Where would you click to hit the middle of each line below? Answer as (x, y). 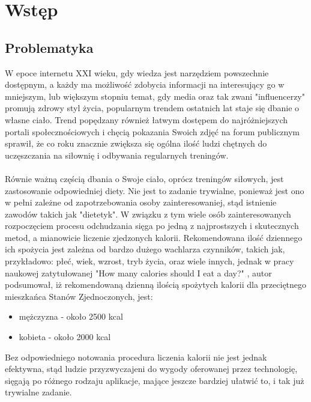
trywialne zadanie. (38, 392)
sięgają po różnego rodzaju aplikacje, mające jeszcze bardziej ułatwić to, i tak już (155, 380)
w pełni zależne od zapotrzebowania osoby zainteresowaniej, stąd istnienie (141, 202)
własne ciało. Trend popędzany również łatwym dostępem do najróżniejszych (146, 119)
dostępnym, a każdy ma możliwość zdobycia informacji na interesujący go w (145, 84)
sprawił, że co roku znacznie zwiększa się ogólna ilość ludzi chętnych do (136, 143)
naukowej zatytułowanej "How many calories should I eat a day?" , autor (138, 273)
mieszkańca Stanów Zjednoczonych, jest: (79, 296)
